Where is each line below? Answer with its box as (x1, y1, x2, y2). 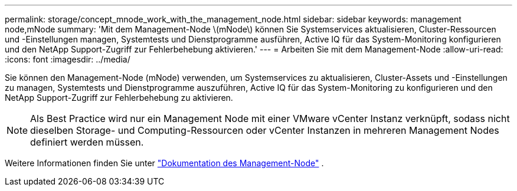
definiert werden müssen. (30, 136, 144, 148)
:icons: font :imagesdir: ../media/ (5, 54, 130, 64)
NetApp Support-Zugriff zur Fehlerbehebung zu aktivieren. (5, 93, 233, 103)
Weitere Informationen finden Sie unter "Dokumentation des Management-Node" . (5, 158, 324, 168)
